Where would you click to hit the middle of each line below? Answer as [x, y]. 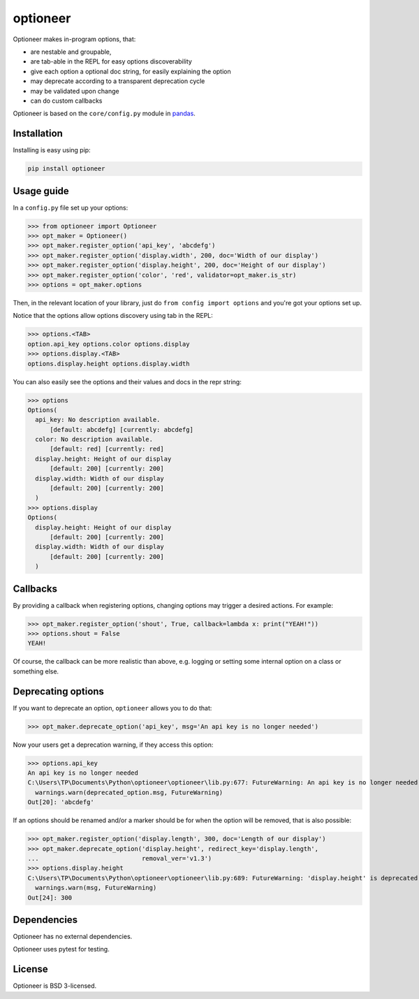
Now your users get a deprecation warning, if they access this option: [113, 745]
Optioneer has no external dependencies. [73, 937]
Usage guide [41, 191]
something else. [36, 671]
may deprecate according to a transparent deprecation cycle [118, 81]
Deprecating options [59, 691]
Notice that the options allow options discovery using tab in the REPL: [113, 316]
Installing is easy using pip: [52, 150]
